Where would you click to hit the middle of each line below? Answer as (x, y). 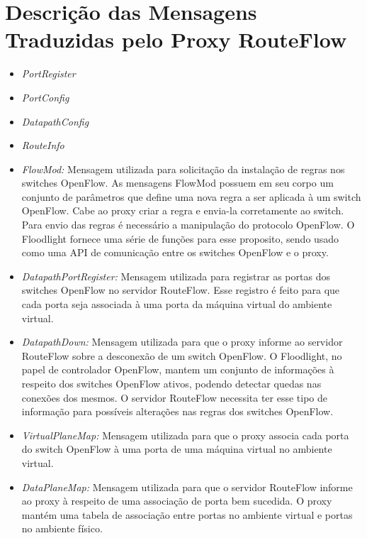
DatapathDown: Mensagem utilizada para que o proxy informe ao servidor (182, 342)
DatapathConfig (55, 121)
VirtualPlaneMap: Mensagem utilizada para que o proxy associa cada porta (185, 435)
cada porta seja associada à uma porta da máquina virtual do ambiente (177, 304)
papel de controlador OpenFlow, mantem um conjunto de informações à (178, 369)
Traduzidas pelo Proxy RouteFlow (176, 39)
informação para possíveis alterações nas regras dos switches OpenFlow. (177, 411)
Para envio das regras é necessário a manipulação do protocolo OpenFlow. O (188, 225)
